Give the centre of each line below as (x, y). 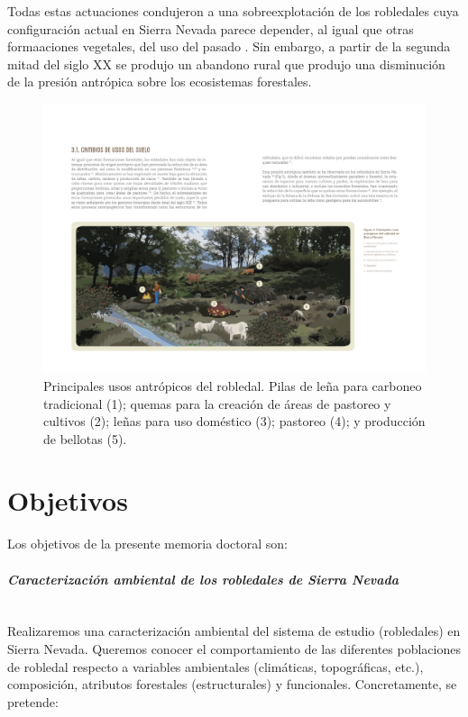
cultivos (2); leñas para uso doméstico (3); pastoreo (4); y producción (234, 421)
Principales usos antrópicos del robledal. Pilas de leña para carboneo (233, 385)
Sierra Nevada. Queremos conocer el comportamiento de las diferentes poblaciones (234, 649)
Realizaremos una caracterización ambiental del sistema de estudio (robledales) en (234, 631)
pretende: (33, 701)
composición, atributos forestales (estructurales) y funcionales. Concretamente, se (232, 684)
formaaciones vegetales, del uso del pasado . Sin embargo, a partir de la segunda (229, 46)
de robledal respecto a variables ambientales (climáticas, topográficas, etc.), (216, 666)
